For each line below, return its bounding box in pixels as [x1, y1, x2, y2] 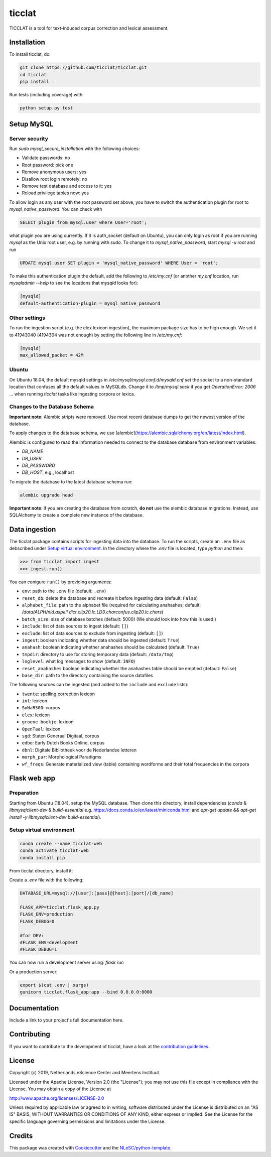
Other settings [9, 314, 45, 321]
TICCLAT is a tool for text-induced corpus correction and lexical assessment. [9, 25, 169, 31]
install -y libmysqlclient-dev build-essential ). [9, 814, 101, 820]
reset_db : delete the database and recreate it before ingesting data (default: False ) [22, 595, 198, 601]
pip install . [20, 79, 55, 85]
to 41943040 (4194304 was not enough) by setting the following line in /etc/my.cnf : [9, 332, 183, 338]
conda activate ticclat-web [20, 848, 89, 853]
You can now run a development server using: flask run [9, 959, 124, 966]
